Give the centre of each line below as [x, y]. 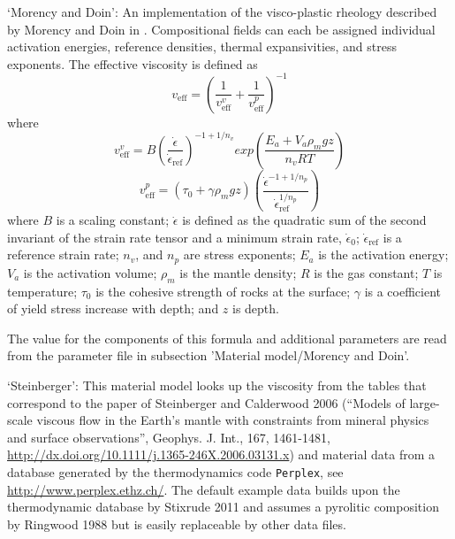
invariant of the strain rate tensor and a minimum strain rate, [174, 237]
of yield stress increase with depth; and [113, 308]
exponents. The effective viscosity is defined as [133, 63]
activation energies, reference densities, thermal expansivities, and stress [202, 46]
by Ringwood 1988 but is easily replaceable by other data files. [177, 524]
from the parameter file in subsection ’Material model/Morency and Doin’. [209, 355]
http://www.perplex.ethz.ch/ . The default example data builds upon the [204, 489]
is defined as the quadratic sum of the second [304, 220]
